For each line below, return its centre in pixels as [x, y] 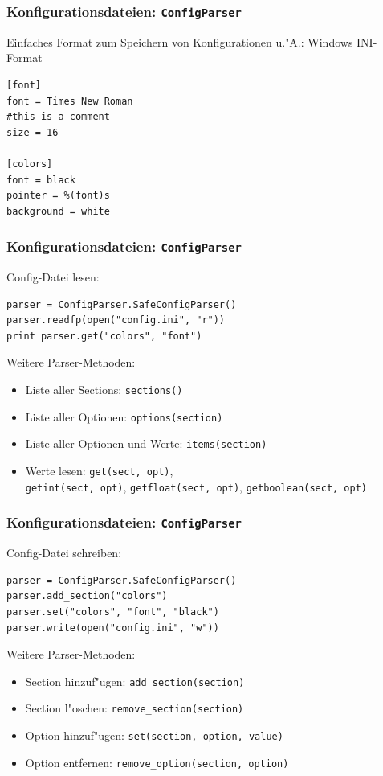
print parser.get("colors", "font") [104, 336]
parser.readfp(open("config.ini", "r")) [116, 320]
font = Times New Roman [70, 101]
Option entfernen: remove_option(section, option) [157, 762]
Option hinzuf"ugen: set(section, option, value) [154, 735]
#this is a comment [58, 117]
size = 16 [33, 132]
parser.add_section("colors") [87, 596]
